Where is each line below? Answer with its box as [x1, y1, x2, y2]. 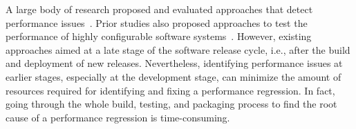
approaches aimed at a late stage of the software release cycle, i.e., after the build [6, 42, 350, 57]
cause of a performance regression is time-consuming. [6, 110, 230, 124]
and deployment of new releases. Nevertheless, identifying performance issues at [6, 56, 343, 70]
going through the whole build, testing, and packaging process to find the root [6, 97, 337, 111]
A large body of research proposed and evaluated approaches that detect [6, 2, 313, 16]
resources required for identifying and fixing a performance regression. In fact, [6, 83, 335, 97]
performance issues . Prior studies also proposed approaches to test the [6, 15, 308, 30]
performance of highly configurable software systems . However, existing [6, 29, 312, 43]
